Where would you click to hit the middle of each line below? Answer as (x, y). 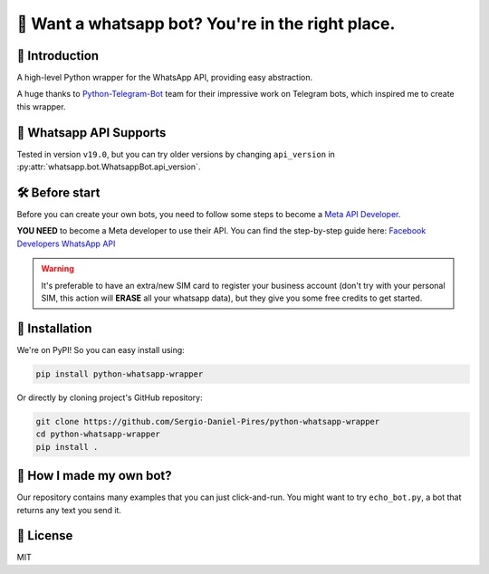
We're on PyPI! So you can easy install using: (101, 349)
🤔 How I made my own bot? (94, 476)
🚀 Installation (54, 328)
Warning (58, 269)
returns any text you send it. (69, 510)
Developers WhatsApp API (66, 244)
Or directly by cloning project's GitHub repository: (110, 397)
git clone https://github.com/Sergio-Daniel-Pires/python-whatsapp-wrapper (208, 421)
